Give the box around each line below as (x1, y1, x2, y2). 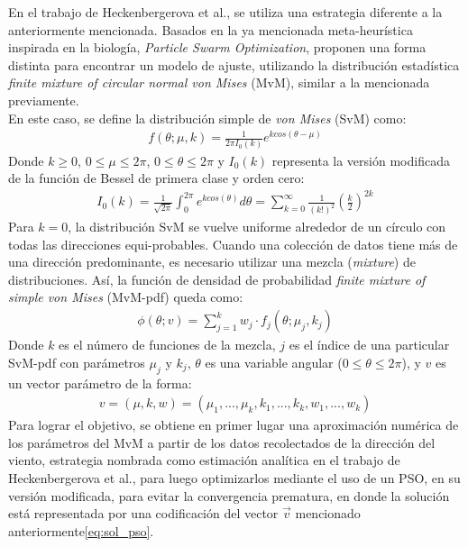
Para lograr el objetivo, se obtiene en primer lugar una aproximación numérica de (8, 415, 459, 434)
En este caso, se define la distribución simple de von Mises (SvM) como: (8, 108, 407, 127)
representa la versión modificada (271, 150, 450, 169)
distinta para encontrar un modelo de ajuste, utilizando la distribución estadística (8, 55, 460, 74)
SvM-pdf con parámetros (8, 352, 145, 371)
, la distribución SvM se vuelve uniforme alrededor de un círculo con (68, 217, 446, 236)
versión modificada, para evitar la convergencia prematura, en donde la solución (8, 486, 450, 505)
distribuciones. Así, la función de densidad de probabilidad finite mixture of (8, 269, 426, 288)
